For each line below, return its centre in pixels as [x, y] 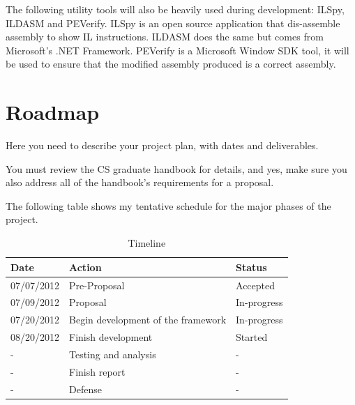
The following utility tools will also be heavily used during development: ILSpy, [175, 9]
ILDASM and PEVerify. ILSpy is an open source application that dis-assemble [173, 23]
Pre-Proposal [97, 285]
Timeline [147, 243]
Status [251, 267]
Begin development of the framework [148, 320]
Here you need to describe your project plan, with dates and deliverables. [162, 145]
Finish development [111, 337]
